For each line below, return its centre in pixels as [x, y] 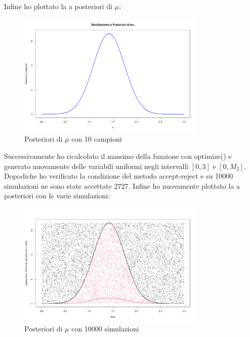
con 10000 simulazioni [105, 328]
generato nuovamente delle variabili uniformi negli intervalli [96, 166]
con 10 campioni [97, 139]
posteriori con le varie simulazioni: [57, 196]
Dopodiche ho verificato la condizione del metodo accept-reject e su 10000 [119, 176]
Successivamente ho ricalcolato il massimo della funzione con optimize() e [118, 156]
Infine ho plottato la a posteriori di [58, 6]
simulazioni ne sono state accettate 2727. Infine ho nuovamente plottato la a [122, 185]
